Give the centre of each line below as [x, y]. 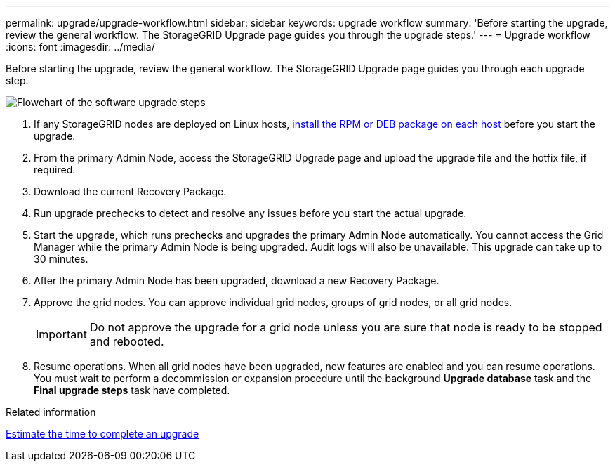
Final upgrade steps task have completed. [132, 390]
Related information [51, 412]
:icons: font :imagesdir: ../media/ [80, 47]
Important [61, 334]
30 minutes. [61, 259]
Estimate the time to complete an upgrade [102, 434]
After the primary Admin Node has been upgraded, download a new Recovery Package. [237, 281]
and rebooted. [127, 341]
